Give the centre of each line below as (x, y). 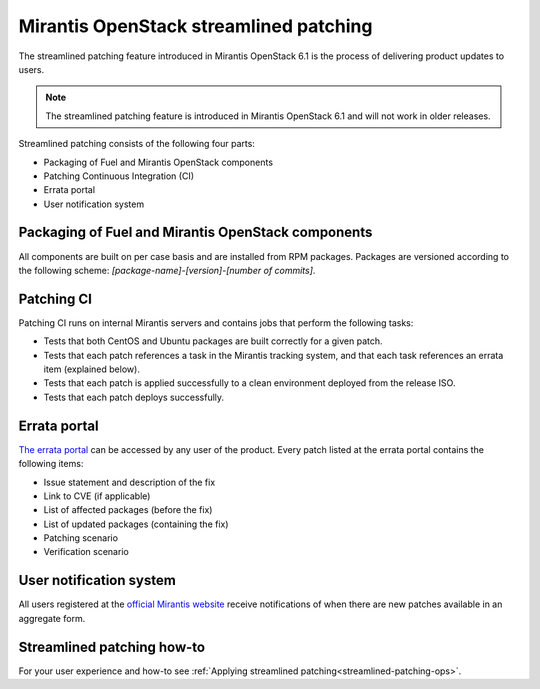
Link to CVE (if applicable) (97, 496)
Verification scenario (86, 552)
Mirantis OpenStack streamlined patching (195, 26)
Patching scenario (81, 538)
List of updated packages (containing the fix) (136, 524)
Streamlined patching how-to (111, 646)
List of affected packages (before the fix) (128, 510)
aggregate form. (52, 618)
